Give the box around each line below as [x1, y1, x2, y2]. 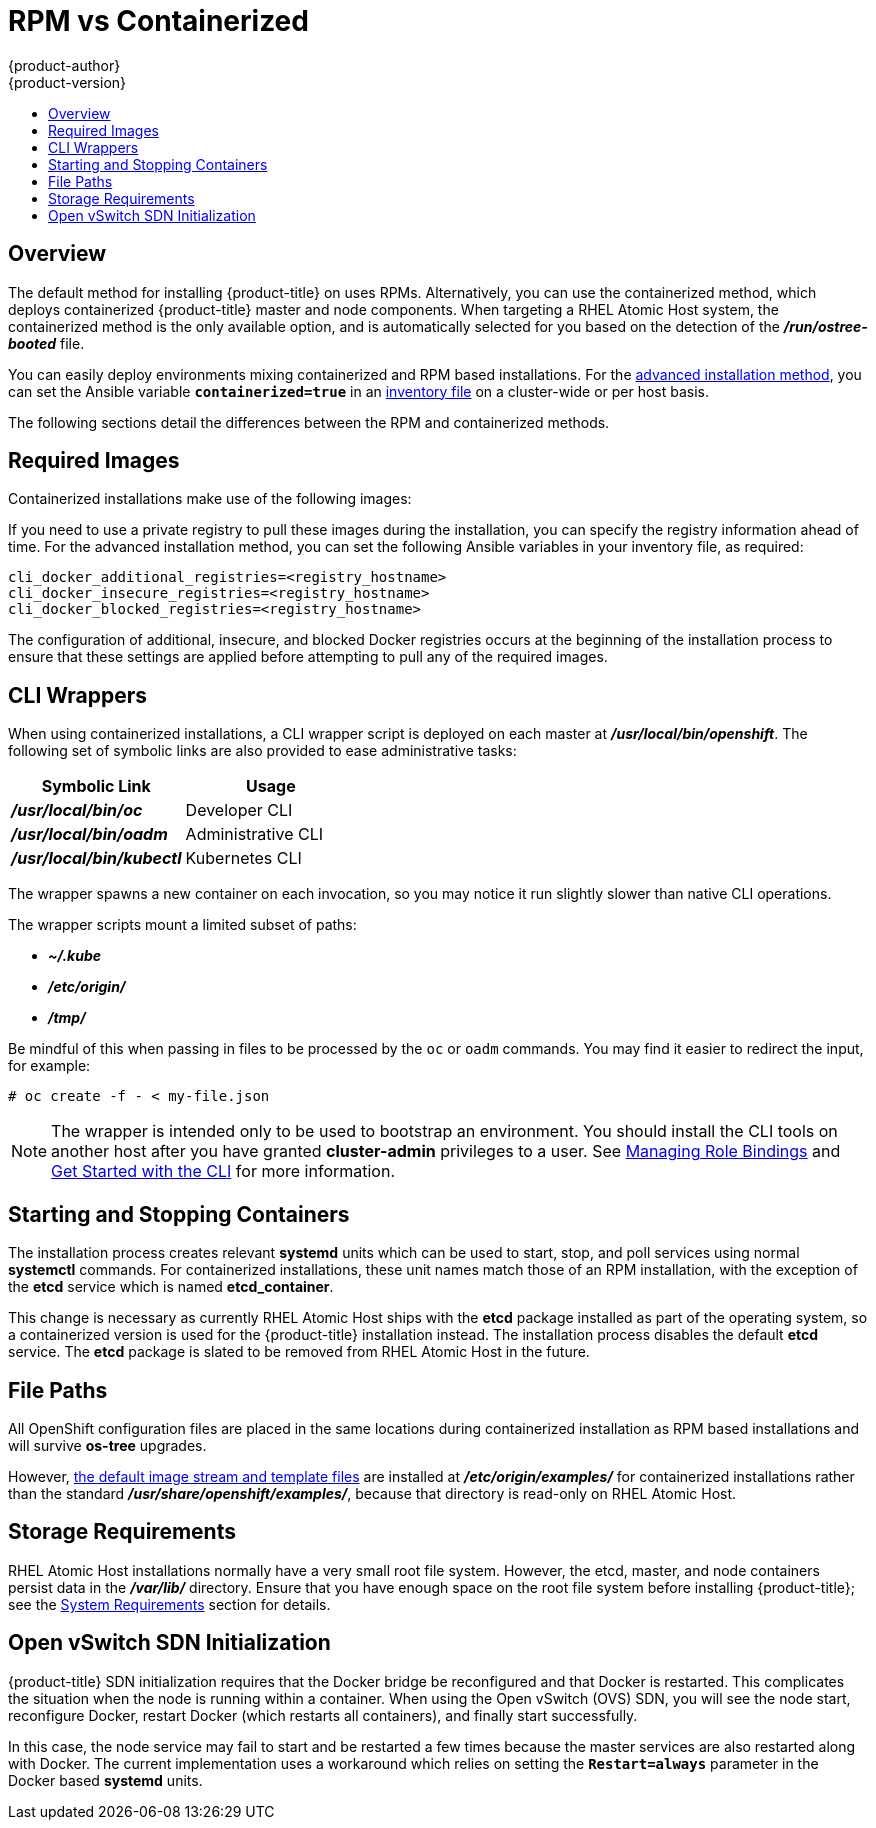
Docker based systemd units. [8, 1771, 203, 1789]
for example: [8, 1057, 91, 1075]
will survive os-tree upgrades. [8, 1436, 207, 1454]
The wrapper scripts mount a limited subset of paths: [8, 916, 357, 934]
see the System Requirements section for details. [8, 1595, 331, 1613]
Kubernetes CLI [185, 848, 302, 869]
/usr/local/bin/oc [11, 800, 143, 821]
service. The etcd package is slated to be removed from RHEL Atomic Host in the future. [8, 1343, 590, 1361]
